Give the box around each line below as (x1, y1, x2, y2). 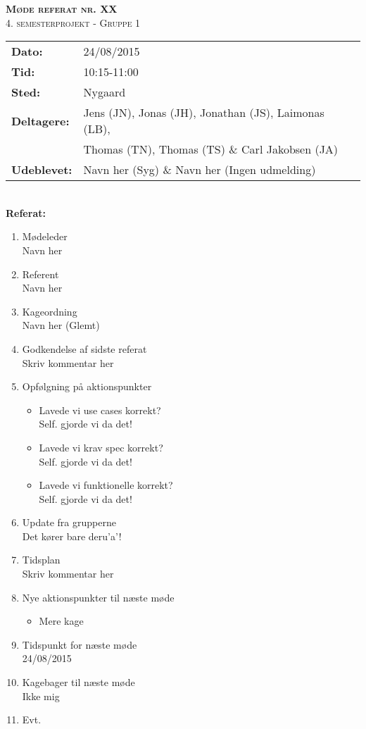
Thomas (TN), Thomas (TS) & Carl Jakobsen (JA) (83, 141, 339, 158)
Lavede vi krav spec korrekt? (39, 440, 163, 454)
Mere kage (39, 613, 84, 628)
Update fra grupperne (22, 515, 116, 530)
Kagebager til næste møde (22, 675, 135, 690)
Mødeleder (22, 229, 68, 244)
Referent (22, 266, 59, 281)
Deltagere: (11, 112, 70, 129)
